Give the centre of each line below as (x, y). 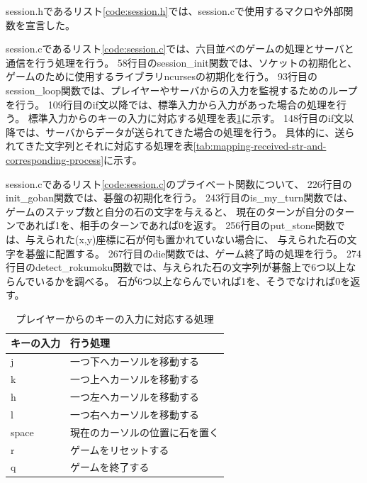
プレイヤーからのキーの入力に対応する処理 (115, 318)
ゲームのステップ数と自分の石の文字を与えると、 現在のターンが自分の (170, 211)
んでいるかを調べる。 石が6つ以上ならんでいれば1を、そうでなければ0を (183, 281)
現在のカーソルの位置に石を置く (145, 432)
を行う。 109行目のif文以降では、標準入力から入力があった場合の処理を (171, 104)
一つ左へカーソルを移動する (135, 396)
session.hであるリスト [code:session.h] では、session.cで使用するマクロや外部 (175, 11)
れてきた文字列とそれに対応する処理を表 (100, 146)
